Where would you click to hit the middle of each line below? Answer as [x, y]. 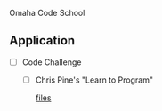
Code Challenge [52, 62]
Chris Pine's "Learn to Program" [94, 80]
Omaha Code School [47, 13]
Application [42, 40]
